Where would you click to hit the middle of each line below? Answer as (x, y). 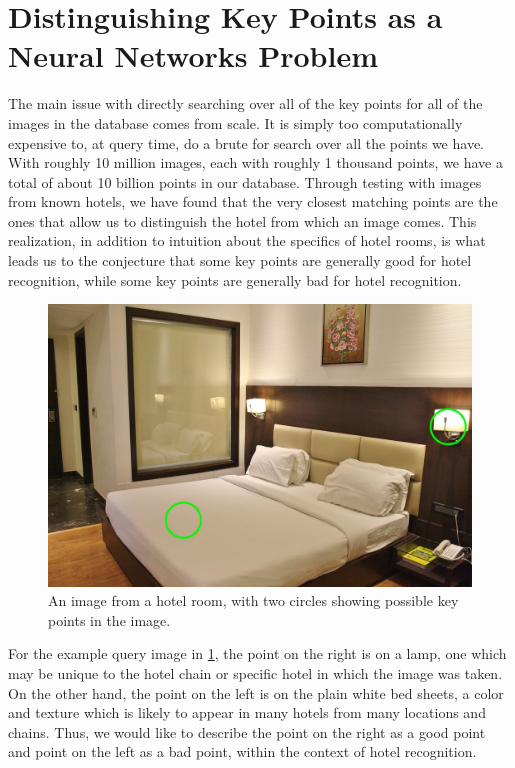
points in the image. (109, 619)
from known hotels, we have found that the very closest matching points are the (253, 201)
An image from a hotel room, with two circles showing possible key (253, 600)
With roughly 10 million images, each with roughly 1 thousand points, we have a (255, 162)
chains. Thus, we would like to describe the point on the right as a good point (247, 731)
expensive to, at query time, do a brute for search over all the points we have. (246, 142)
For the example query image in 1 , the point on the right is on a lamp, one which (257, 653)
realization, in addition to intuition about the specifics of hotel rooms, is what (247, 240)
